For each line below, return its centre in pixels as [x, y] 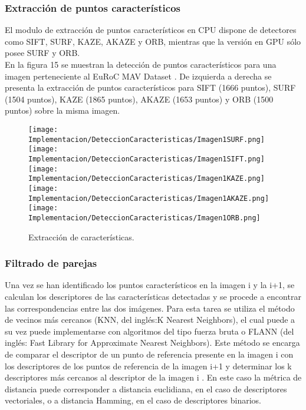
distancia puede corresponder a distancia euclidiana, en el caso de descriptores [146, 388]
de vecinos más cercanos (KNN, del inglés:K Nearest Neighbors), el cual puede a [150, 320]
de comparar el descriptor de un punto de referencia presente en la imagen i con [149, 354]
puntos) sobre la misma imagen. [62, 110]
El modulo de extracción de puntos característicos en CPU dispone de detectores [151, 30]
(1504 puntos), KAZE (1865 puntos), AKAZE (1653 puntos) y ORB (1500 [139, 99]
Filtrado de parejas [51, 263]
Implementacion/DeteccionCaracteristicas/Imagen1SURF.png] [147, 139]
